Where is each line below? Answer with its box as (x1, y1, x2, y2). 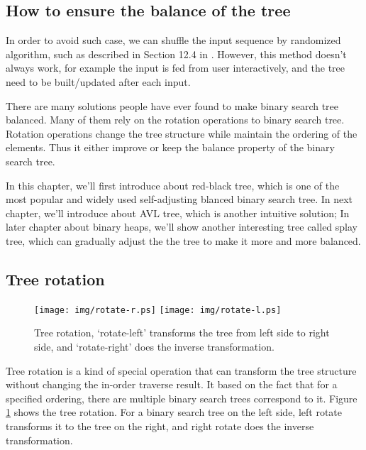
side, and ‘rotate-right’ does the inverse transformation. (34, 339, 274, 353)
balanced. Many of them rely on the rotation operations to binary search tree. (6, 112, 345, 127)
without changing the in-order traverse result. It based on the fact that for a (6, 377, 338, 392)
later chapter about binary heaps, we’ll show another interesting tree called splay (6, 219, 357, 234)
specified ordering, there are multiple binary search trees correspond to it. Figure (6, 390, 357, 405)
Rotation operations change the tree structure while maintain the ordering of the (6, 126, 357, 141)
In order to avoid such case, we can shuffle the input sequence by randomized (6, 33, 341, 48)
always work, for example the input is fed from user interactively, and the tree (6, 60, 345, 75)
